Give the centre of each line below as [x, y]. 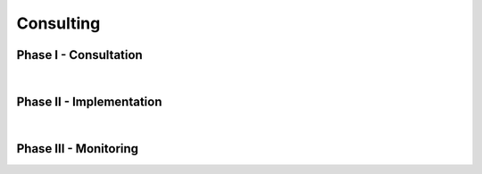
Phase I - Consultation [79, 55]
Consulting [58, 23]
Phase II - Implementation [89, 101]
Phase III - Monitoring [77, 149]
